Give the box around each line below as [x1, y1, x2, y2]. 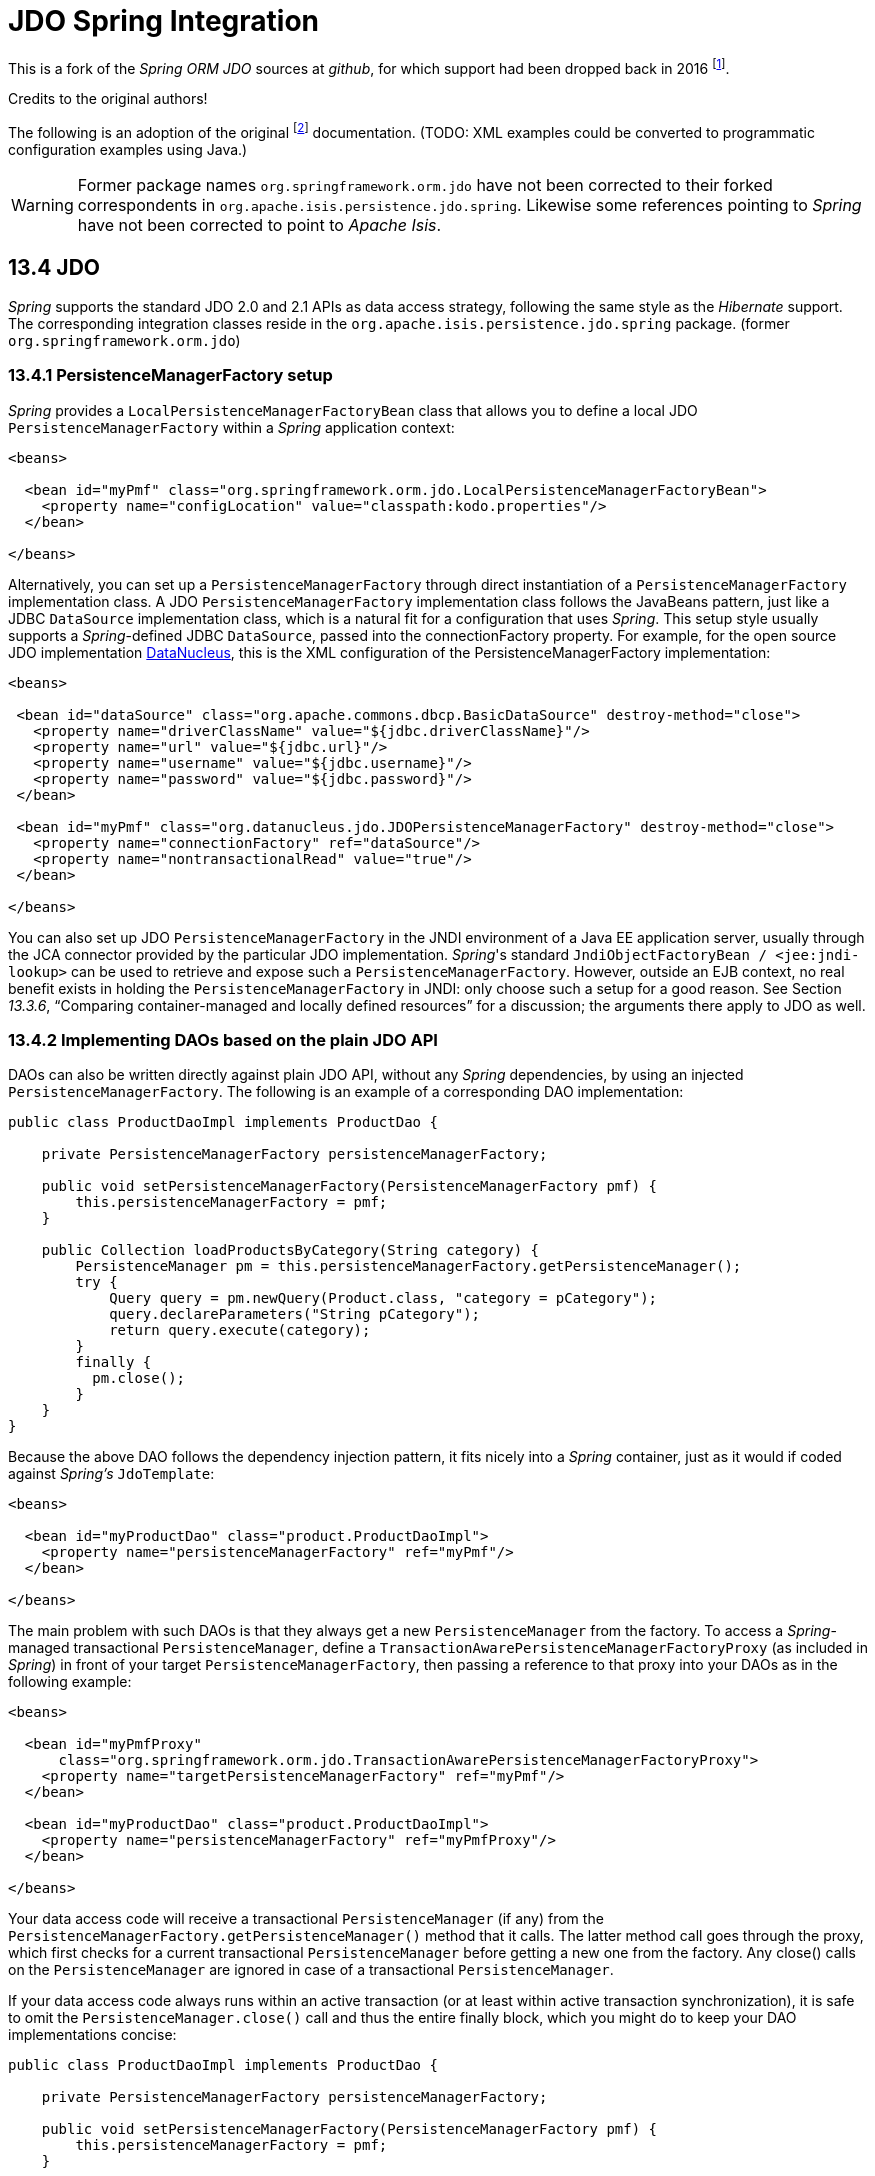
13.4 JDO [8, 255, 100, 281]
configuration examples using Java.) [8, 141, 248, 159]
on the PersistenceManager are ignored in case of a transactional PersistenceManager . [8, 1961, 614, 1979]
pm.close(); [92, 1370, 186, 1387]
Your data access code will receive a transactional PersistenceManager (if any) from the [8, 1910, 604, 1928]
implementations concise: [8, 2026, 177, 2044]
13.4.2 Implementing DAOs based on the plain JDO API [8, 1030, 438, 1051]
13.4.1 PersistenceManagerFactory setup [8, 365, 333, 386]
